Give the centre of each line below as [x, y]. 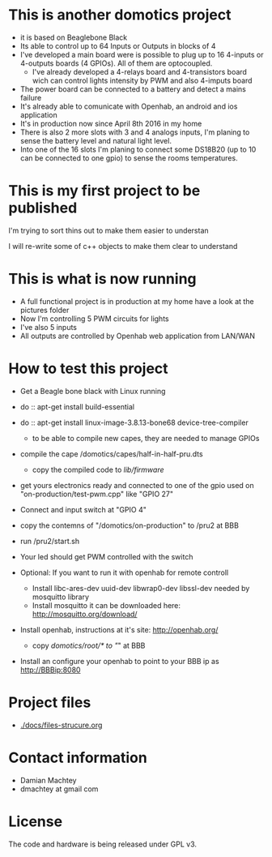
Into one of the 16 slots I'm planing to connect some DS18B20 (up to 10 [138, 149]
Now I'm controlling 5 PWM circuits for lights [94, 319]
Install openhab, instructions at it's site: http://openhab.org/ [119, 629]
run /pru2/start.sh [49, 541]
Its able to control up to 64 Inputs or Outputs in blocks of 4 [118, 45]
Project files [50, 702]
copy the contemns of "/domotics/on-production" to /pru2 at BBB [129, 525]
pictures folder [45, 310]
